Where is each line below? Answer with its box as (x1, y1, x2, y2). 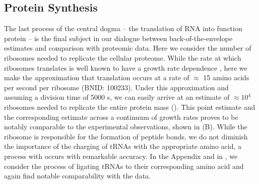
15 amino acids (203, 72, 249, 83)
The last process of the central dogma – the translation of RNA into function (4, 23, 242, 34)
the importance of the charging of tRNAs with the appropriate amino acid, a (4, 141, 242, 151)
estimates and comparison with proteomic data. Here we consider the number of (4, 43, 251, 53)
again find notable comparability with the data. (4, 170, 151, 181)
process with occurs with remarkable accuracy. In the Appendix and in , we (4, 150, 238, 161)
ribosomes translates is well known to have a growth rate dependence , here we (4, 62, 247, 73)
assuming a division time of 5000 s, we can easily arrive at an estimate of (4, 92, 230, 102)
